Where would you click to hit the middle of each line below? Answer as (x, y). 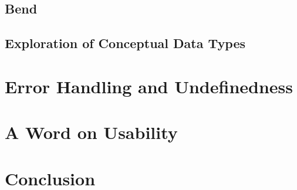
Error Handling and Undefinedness (149, 86)
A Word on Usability (91, 132)
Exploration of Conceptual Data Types (125, 43)
